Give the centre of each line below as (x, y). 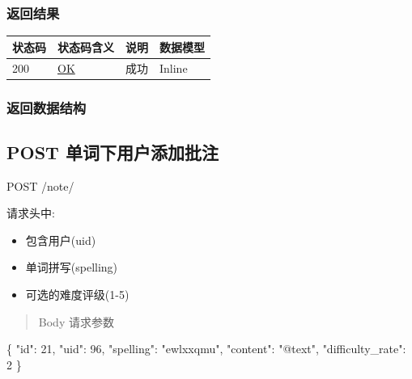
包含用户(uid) (61, 240)
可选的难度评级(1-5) (77, 295)
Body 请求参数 (76, 321)
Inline (174, 67)
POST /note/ (40, 185)
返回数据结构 (47, 107)
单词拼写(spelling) (72, 267)
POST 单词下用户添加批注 (113, 152)
